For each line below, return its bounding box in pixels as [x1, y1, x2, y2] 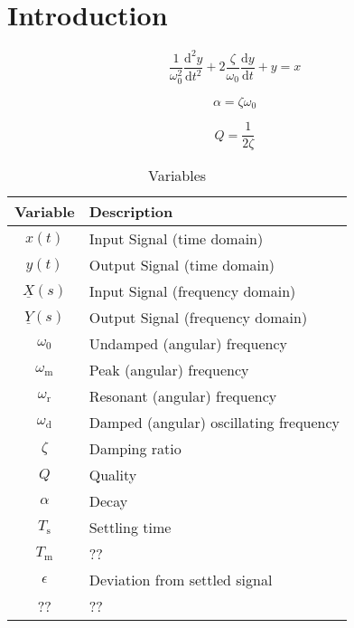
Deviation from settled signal [88, 569, 273, 591]
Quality [88, 464, 137, 486]
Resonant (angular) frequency [88, 385, 277, 407]
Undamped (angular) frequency [88, 333, 287, 355]
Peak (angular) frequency [88, 359, 249, 381]
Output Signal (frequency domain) [88, 307, 308, 328]
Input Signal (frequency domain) [88, 281, 296, 302]
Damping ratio [88, 438, 182, 460]
